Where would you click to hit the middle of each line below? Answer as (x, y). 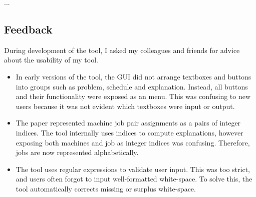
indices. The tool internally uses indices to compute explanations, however (130, 132)
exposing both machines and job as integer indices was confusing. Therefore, (133, 142)
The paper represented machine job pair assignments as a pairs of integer (128, 123)
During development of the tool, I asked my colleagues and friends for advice (122, 50)
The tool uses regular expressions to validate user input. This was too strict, (133, 169)
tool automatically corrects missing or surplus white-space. (106, 188)
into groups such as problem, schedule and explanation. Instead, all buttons (132, 86)
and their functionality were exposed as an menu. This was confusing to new (133, 96)
